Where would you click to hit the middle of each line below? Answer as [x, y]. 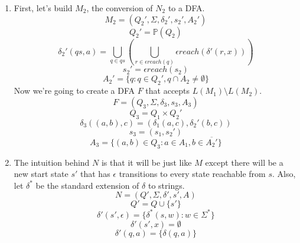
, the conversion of [120, 8]
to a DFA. [186, 8]
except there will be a [244, 162]
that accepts [168, 91]
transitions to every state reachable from [192, 174]
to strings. [166, 185]
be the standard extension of [87, 185]
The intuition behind [52, 162]
